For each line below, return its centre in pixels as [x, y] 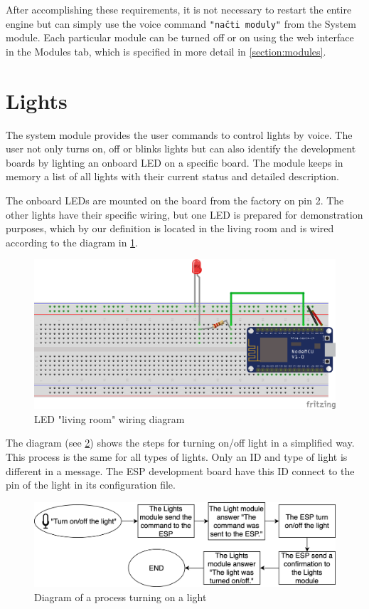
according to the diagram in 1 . [72, 242]
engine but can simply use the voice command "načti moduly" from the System [181, 23]
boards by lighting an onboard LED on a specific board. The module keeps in [175, 162]
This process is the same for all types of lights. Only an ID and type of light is [177, 457]
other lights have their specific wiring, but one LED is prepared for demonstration [184, 214]
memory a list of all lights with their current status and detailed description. [172, 176]
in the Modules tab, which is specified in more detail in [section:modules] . [166, 51]
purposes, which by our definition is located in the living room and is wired [170, 228]
